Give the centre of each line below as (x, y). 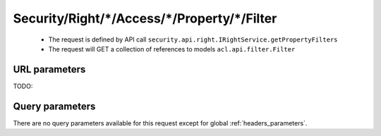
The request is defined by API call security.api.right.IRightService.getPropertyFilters (193, 39)
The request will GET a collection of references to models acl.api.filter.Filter (172, 49)
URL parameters (49, 69)
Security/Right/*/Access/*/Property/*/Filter (145, 18)
